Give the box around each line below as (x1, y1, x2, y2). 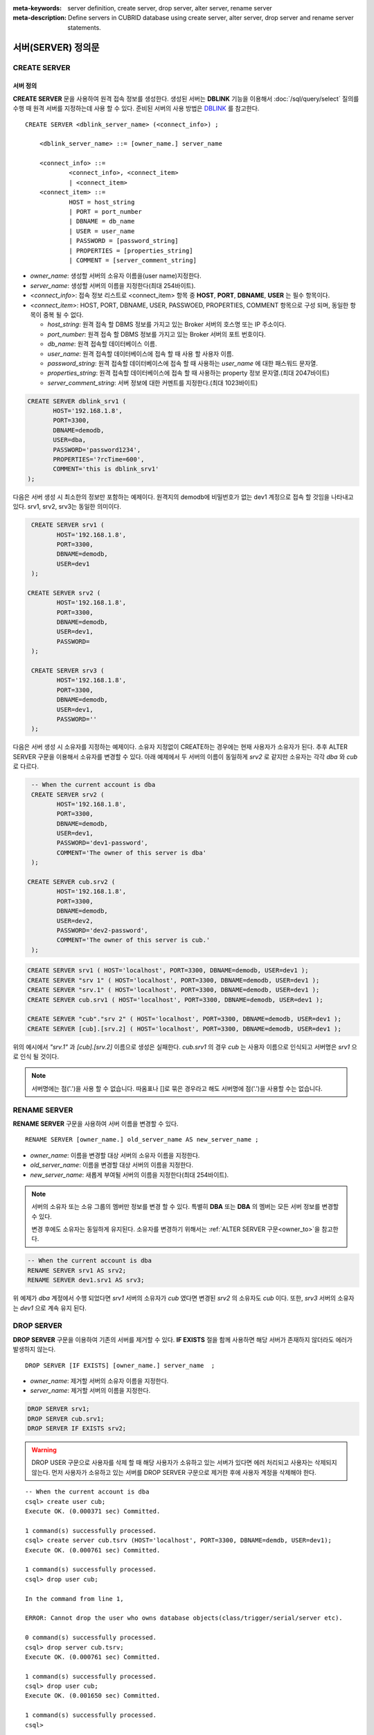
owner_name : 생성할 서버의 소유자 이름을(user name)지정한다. (30, 271, 202, 280)
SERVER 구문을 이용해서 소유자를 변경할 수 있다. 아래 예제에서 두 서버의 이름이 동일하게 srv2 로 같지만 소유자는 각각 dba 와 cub (12, 752, 358, 761)
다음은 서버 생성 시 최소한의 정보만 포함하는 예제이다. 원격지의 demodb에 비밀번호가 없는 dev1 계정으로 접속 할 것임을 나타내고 (12, 493, 354, 501)
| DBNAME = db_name (69, 217, 135, 226)
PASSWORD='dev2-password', (56, 926, 148, 934)
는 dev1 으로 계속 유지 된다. (12, 1303, 87, 1312)
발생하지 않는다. (12, 1345, 56, 1353)
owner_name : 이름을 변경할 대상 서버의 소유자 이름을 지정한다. (30, 1151, 200, 1159)
